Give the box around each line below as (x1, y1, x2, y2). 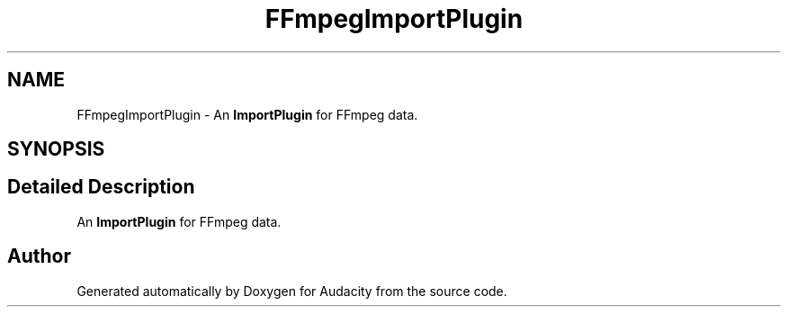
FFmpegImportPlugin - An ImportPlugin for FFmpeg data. (76, 106, 418, 122)
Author (7, 245, 71, 268)
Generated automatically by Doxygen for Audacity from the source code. (76, 283, 507, 299)
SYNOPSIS (7, 138, 105, 161)
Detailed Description (7, 175, 195, 199)
